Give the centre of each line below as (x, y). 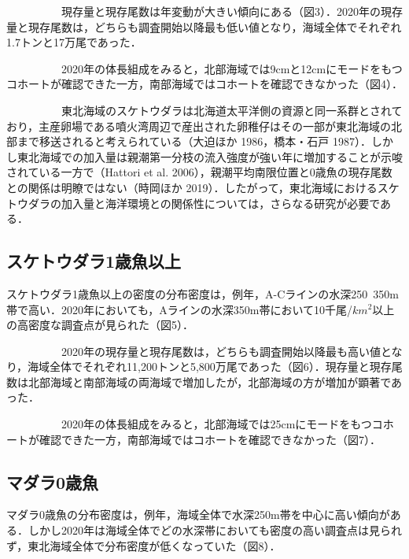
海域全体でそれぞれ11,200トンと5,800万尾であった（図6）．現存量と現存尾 (215, 366)
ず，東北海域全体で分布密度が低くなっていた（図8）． (144, 545)
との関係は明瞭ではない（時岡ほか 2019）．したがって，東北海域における (192, 187)
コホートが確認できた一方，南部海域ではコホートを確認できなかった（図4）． (204, 84)
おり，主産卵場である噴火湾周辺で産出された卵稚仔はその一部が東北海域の (199, 126)
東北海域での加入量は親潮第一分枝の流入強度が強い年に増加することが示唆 (210, 156)
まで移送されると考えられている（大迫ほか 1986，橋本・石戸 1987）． (194, 141)
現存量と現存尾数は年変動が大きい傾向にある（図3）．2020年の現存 (232, 11)
